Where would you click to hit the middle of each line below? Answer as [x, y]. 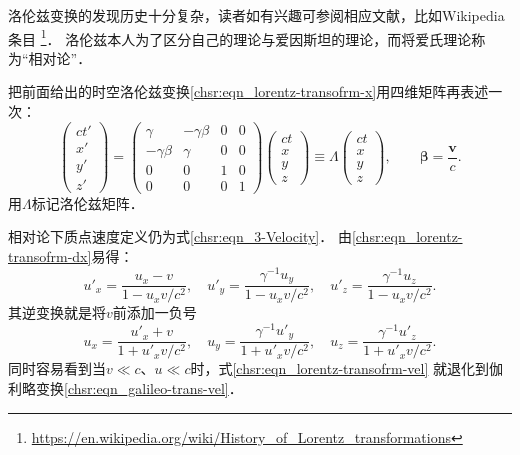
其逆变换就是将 [57, 312]
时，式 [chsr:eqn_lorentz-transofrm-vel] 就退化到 [340, 368]
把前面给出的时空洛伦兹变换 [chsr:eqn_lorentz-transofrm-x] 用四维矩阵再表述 [248, 91]
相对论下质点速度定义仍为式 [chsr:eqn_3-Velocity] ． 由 [180, 236]
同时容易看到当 [57, 368]
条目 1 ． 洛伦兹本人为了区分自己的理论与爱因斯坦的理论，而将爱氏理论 [240, 37]
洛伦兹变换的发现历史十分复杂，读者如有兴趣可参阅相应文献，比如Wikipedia [256, 15]
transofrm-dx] [50, 256]
